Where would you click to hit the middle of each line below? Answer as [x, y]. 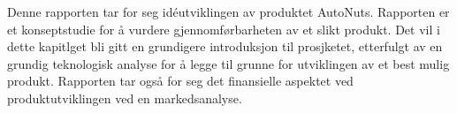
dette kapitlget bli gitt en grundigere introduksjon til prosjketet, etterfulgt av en [225, 46]
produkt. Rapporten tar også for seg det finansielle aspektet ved [180, 81]
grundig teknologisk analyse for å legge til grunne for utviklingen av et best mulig [228, 63]
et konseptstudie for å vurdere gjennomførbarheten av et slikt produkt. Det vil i [224, 29]
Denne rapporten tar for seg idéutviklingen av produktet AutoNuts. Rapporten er [228, 11]
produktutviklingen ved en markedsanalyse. [125, 98]
